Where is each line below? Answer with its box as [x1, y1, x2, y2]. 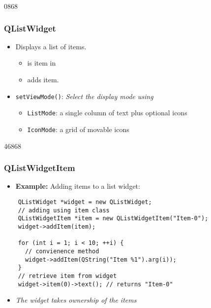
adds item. [27, 74, 59, 84]
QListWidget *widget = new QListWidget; [18, 198, 152, 205]
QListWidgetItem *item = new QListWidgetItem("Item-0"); [18, 215, 209, 222]
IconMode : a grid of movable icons [27, 124, 129, 134]
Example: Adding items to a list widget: [15, 181, 140, 191]
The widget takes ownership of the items [15, 295, 137, 305]
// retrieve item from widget [18, 272, 117, 279]
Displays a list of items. [15, 41, 87, 51]
